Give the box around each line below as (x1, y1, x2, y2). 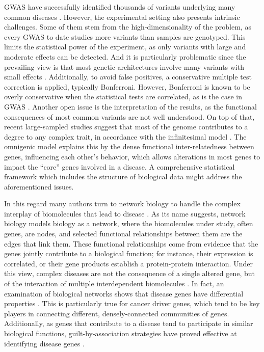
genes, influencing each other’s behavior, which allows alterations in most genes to (4, 151, 260, 161)
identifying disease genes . (4, 338, 85, 348)
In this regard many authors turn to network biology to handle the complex (4, 198, 241, 209)
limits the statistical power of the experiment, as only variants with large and (4, 41, 246, 52)
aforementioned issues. (4, 181, 74, 192)
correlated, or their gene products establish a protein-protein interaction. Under (4, 258, 253, 268)
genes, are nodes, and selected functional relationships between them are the (4, 228, 243, 239)
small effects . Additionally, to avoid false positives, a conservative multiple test (4, 71, 252, 82)
